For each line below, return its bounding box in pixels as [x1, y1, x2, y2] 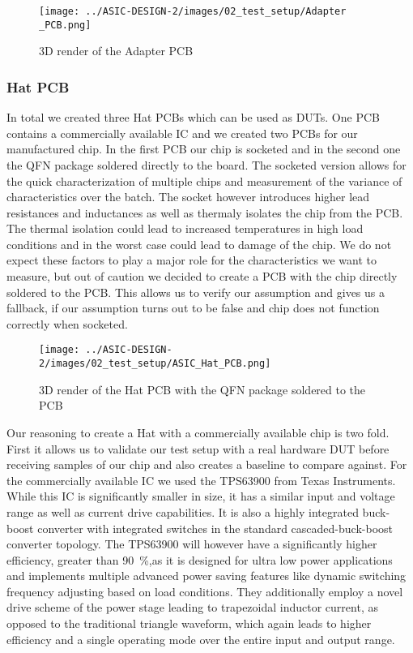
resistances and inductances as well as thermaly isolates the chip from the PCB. [6, 204, 403, 221]
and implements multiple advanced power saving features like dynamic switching [6, 567, 407, 584]
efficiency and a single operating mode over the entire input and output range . [6, 630, 395, 647]
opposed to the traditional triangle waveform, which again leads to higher [6, 615, 372, 632]
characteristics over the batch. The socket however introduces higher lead [6, 188, 370, 205]
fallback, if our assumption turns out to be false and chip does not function [6, 299, 380, 316]
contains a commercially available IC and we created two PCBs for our [6, 124, 358, 141]
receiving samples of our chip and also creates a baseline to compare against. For [6, 456, 407, 473]
